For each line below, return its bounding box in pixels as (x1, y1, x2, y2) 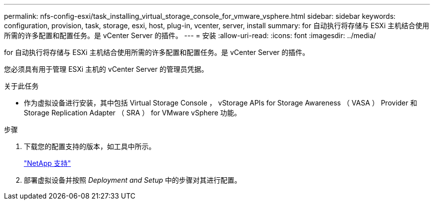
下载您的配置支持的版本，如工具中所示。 (24, 142, 156, 151)
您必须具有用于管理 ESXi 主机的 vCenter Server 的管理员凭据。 (4, 65, 208, 73)
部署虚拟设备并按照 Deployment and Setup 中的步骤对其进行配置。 (24, 176, 242, 184)
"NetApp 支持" (24, 159, 71, 167)
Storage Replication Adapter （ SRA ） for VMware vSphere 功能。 (24, 108, 241, 117)
